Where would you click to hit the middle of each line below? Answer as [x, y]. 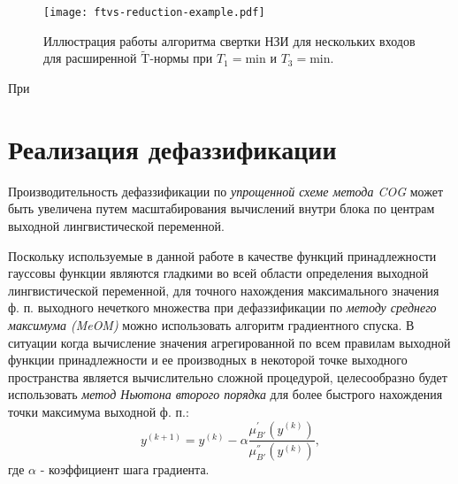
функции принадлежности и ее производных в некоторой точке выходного [208, 360]
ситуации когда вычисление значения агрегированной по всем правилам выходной [229, 342]
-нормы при [181, 58]
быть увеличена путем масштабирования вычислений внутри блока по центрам [221, 208]
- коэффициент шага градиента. [125, 469]
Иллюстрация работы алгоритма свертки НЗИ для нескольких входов [229, 40]
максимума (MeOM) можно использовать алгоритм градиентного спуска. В [211, 324]
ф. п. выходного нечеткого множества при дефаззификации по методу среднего [222, 307]
